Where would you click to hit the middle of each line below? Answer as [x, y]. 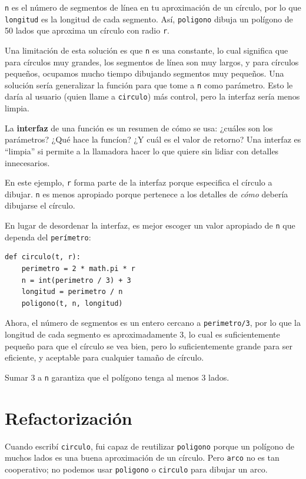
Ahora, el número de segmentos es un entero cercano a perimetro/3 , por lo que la [153, 323]
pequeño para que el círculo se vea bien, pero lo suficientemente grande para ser [149, 346]
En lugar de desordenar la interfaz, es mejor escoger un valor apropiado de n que [150, 225]
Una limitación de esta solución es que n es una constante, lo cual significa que [147, 50]
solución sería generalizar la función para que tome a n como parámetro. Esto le [149, 85]
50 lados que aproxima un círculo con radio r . [87, 30]
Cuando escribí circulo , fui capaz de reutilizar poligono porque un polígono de [149, 446]
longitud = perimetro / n [72, 292]
